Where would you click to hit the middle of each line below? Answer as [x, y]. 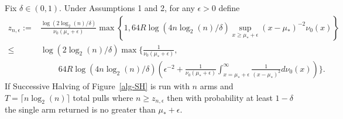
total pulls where [103, 97]
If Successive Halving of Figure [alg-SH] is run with [97, 86]
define [229, 8]
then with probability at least [220, 97]
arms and [217, 86]
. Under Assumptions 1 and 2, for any [127, 8]
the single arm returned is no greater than [80, 109]
